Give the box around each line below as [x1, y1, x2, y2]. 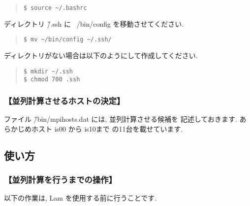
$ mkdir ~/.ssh [23, 68, 73, 75]
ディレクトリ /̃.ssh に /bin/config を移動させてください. [4, 18, 184, 29]
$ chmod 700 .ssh [23, 76, 80, 83]
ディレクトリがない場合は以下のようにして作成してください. [4, 50, 198, 60]
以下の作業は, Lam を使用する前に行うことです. [4, 193, 157, 203]
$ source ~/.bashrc [23, 4, 87, 11]
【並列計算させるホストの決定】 [4, 94, 125, 106]
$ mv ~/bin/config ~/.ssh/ [23, 36, 112, 43]
